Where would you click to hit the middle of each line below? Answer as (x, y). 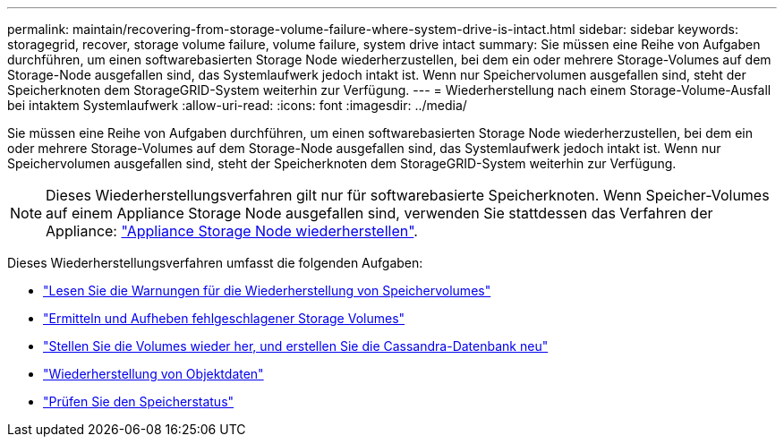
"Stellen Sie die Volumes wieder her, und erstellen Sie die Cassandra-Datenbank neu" (296, 346)
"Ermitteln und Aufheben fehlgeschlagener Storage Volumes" (224, 318)
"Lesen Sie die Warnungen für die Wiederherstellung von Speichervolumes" (267, 290)
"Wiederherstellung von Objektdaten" (153, 374)
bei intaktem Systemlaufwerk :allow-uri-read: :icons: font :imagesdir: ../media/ (237, 105)
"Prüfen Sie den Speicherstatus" (139, 401)
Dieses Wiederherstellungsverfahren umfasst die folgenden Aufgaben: (215, 263)
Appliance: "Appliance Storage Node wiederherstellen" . (232, 231)
